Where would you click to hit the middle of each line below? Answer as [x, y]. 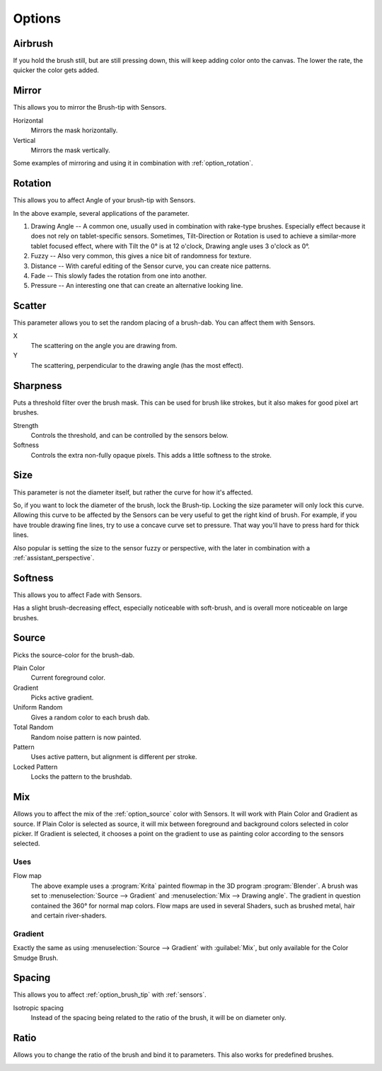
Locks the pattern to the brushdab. [81, 777]
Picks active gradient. [62, 697]
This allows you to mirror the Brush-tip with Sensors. [90, 108]
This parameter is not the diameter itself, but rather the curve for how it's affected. [133, 492]
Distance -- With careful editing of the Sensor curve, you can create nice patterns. [151, 266]
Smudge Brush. [36, 958]
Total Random [33, 727]
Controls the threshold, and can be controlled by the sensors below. [130, 435]
